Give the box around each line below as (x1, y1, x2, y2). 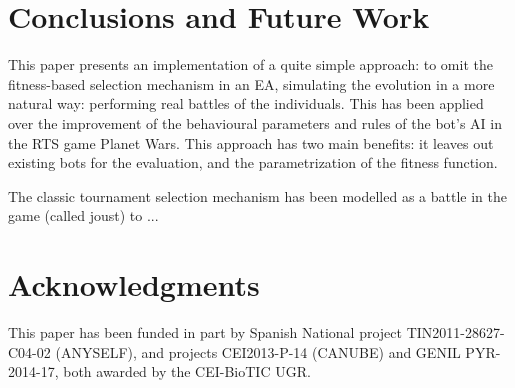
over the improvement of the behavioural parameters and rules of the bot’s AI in (8, 112, 502, 133)
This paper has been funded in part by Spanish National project (8, 322, 402, 342)
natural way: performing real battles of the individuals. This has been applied (8, 93, 484, 114)
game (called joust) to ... (8, 205, 159, 226)
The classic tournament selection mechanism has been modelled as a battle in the (8, 185, 507, 206)
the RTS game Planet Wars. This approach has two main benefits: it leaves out (8, 132, 494, 153)
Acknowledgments (8, 264, 260, 305)
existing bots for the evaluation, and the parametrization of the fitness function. (8, 152, 498, 173)
